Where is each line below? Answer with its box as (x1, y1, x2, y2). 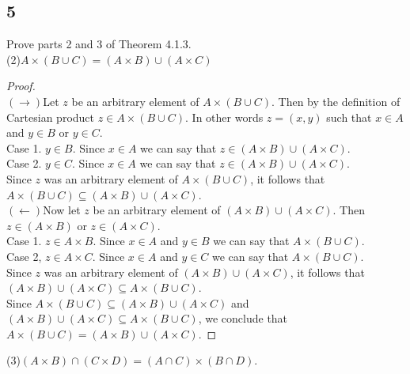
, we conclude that (198, 310, 288, 327)
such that (326, 108, 372, 125)
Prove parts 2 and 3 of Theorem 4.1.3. (6, 36, 192, 52)
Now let (43, 202, 81, 218)
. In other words (185, 108, 264, 125)
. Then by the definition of (271, 93, 401, 109)
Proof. (6, 77, 36, 94)
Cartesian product (6, 108, 95, 125)
